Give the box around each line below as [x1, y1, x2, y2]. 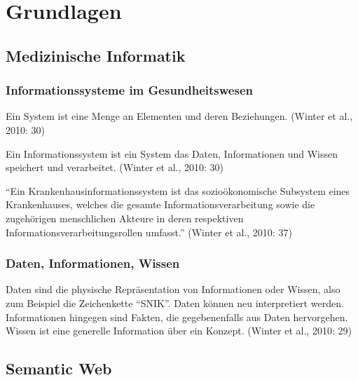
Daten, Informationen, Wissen [6, 255, 180, 272]
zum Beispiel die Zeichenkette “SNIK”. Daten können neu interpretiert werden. [6, 295, 344, 310]
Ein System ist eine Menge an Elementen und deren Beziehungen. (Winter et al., [6, 109, 353, 123]
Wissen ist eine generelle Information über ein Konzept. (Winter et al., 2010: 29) [6, 323, 352, 338]
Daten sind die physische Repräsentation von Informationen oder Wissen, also [6, 282, 340, 297]
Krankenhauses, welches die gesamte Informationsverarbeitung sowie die [6, 197, 315, 212]
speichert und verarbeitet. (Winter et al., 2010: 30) [6, 160, 223, 175]
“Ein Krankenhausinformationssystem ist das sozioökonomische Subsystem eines [6, 183, 350, 198]
